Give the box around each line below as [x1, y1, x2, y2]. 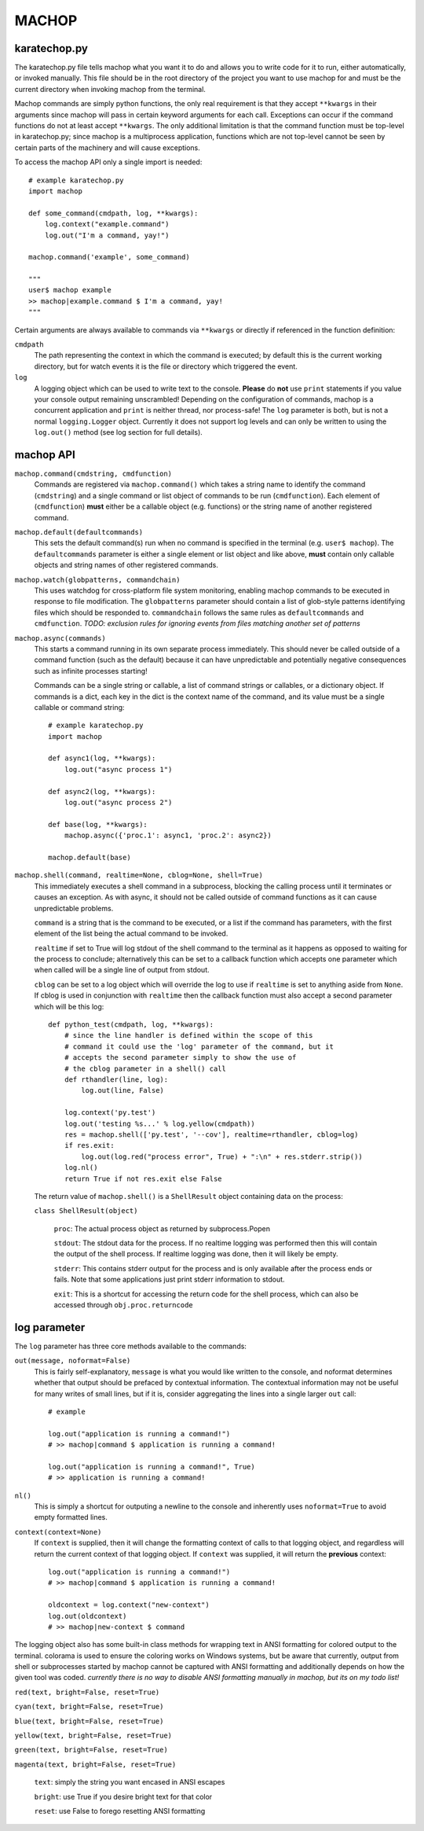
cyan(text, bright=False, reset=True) [14, 1702, 164, 1712]
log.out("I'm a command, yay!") [44, 230, 170, 240]
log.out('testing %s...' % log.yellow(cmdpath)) [64, 1119, 255, 1128]
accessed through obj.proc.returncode [53, 1300, 193, 1310]
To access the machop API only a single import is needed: [14, 157, 203, 167]
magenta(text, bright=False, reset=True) [14, 1759, 177, 1769]
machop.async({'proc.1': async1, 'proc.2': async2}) [64, 831, 272, 840]
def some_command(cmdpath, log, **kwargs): [28, 208, 199, 218]
